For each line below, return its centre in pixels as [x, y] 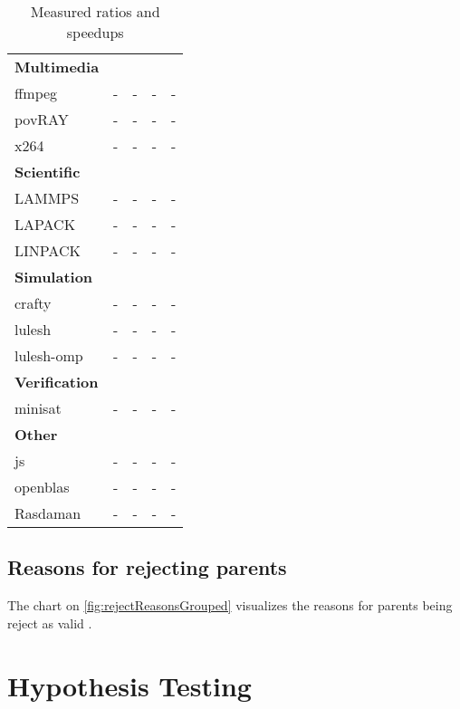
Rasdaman [48, 513]
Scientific [48, 172]
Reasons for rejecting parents [147, 567]
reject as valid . [50, 623]
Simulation [54, 277]
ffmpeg [36, 93]
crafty [33, 303]
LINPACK [48, 250]
